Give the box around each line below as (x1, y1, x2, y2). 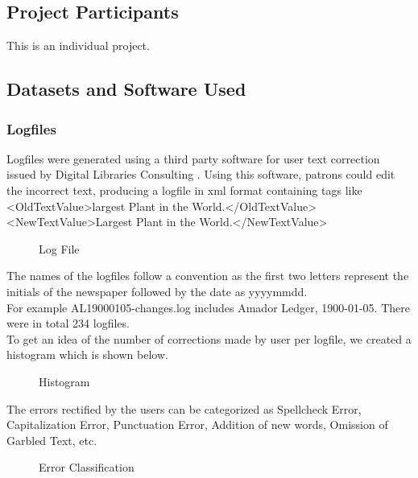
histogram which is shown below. (6, 346, 168, 363)
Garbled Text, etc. (6, 431, 97, 448)
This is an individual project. (6, 37, 150, 54)
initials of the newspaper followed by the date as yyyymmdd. (6, 282, 308, 299)
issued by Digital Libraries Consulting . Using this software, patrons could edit (6, 166, 395, 183)
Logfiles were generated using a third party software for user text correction (6, 150, 380, 167)
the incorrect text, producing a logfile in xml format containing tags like (6, 181, 362, 198)
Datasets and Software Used (6, 76, 246, 101)
